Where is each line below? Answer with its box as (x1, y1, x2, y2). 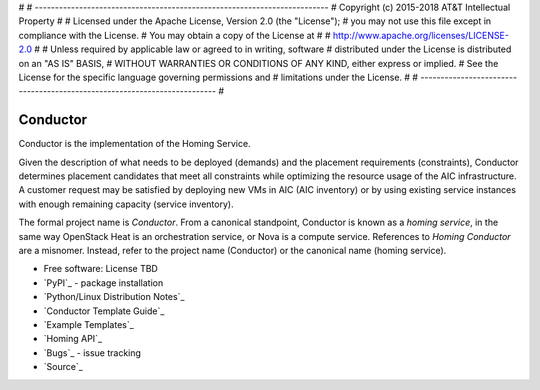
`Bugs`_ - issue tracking (43, 346, 142, 359)
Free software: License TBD (43, 263, 159, 275)
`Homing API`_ (43, 333, 103, 345)
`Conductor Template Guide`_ (43, 305, 165, 317)
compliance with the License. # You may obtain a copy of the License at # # (18, 29, 331, 41)
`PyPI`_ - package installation (43, 276, 164, 289)
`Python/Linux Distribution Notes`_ (43, 291, 185, 303)
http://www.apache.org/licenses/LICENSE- (332, 29, 510, 41)
